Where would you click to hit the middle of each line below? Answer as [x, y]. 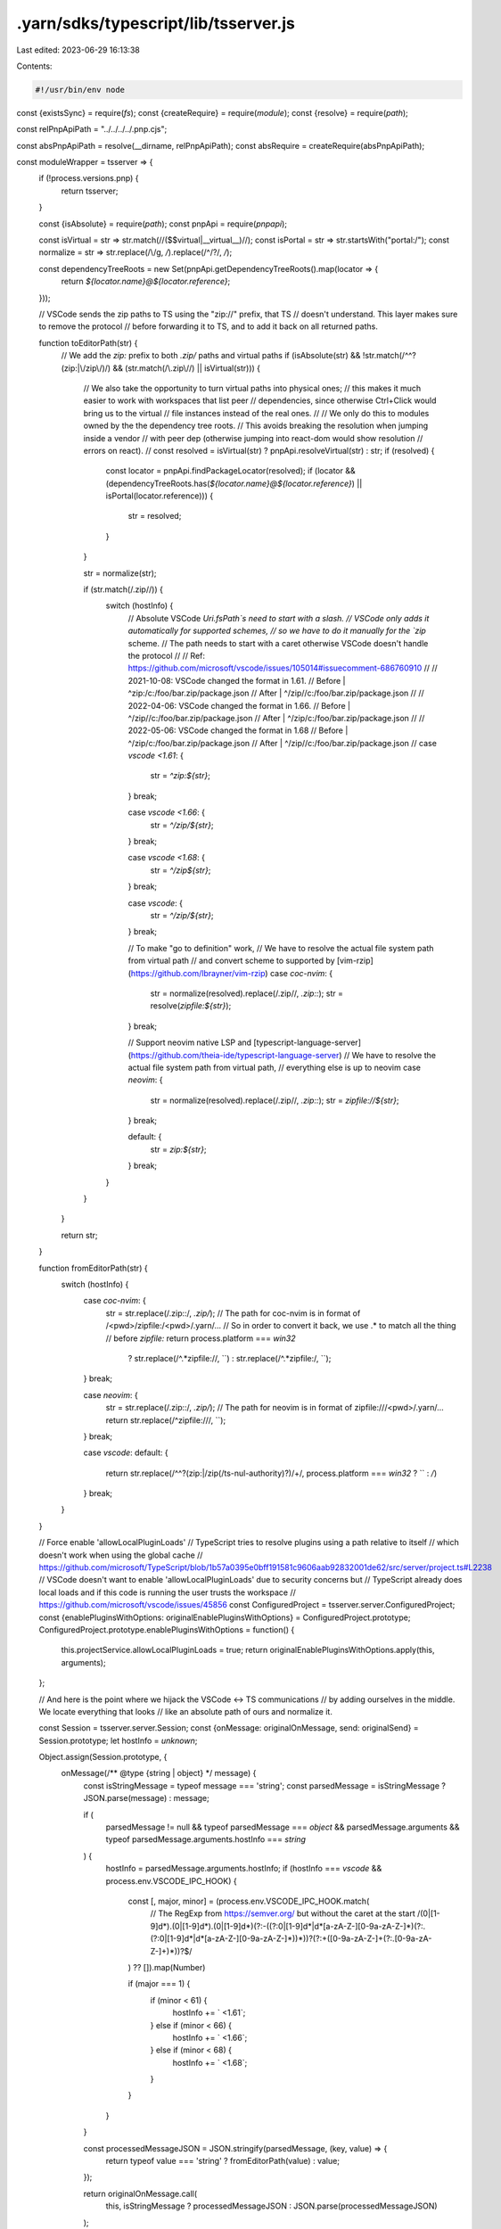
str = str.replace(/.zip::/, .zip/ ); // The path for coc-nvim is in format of [233, 1313]
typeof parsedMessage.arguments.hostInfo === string [206, 1839]
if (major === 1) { [159, 1984]
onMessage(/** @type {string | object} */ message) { [159, 1773]
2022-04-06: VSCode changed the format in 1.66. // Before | [239, 705]
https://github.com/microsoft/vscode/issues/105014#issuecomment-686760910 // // [283, 668]
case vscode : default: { [126, 1452]
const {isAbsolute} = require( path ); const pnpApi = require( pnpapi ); [163, 224]
